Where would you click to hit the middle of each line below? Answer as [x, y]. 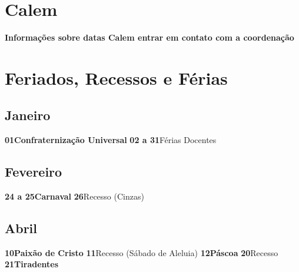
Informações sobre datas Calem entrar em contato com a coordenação [149, 37]
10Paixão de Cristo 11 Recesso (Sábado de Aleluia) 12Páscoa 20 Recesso [142, 252]
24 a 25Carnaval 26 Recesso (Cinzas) [74, 196]
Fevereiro [34, 172]
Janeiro [28, 115]
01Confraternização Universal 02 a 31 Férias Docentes [111, 140]
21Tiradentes [32, 264]
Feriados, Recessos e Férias [116, 77]
